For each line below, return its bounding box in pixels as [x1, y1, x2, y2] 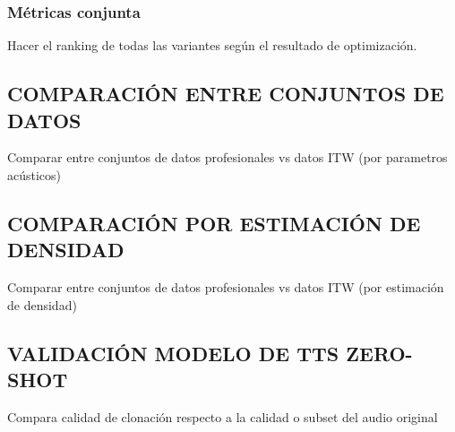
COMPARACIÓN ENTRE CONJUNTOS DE [7, 80, 444, 108]
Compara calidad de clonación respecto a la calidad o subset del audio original [7, 407, 438, 426]
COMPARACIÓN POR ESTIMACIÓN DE [7, 209, 421, 237]
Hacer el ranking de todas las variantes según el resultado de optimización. [7, 36, 417, 55]
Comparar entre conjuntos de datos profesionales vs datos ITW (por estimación [7, 278, 444, 297]
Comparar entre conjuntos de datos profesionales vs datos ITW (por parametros [7, 148, 448, 167]
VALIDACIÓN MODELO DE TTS [7, 339, 339, 367]
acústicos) [7, 166, 62, 184]
